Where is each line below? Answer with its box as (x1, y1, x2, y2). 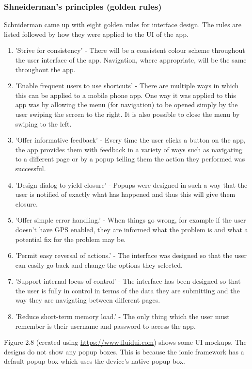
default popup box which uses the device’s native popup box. (4, 356, 185, 366)
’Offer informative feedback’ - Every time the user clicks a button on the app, (15, 135, 246, 145)
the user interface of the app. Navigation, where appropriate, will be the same (15, 55, 247, 64)
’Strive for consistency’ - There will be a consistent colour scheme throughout (15, 45, 245, 55)
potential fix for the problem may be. (15, 234, 126, 244)
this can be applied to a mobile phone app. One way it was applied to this (15, 90, 236, 100)
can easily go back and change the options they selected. (15, 259, 183, 270)
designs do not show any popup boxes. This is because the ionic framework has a (4, 346, 244, 356)
